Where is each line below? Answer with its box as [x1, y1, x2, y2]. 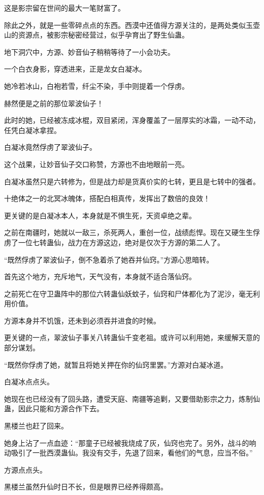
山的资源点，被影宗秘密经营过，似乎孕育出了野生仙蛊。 [4, 29, 189, 40]
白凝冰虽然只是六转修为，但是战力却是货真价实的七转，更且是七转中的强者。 [4, 176, 260, 186]
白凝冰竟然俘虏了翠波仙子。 [4, 142, 96, 152]
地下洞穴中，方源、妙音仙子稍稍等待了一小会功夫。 [4, 46, 175, 57]
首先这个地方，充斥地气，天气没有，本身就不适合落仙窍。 [4, 271, 196, 282]
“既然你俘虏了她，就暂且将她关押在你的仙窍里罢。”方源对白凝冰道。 [4, 359, 228, 370]
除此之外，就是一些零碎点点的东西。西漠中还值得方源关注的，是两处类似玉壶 [4, 19, 260, 30]
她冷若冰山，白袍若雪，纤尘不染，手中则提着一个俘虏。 [4, 80, 189, 91]
